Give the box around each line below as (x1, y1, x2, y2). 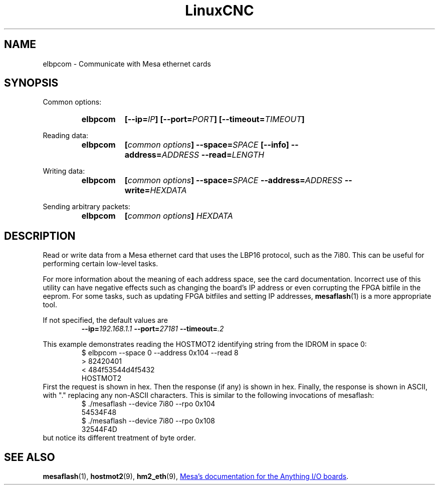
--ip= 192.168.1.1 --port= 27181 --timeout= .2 (81, 324, 224, 333)
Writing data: (43, 167, 85, 176)
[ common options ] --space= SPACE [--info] (124, 140, 289, 150)
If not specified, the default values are (43, 316, 168, 325)
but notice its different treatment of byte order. (43, 433, 196, 442)
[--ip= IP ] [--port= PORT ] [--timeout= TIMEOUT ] (124, 114, 305, 125)
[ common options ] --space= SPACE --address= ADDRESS (124, 175, 343, 186)
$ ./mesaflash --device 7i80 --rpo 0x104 (81, 399, 215, 408)
